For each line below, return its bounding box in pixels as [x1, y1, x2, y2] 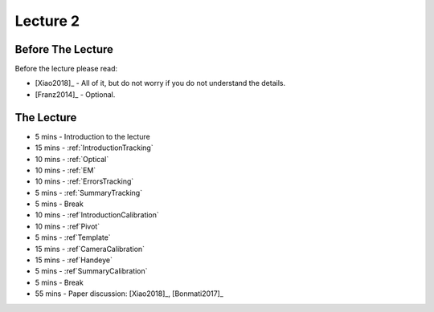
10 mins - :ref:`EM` [35, 165, 96, 175]
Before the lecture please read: [14, 64, 118, 74]
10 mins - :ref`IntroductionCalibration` [35, 210, 160, 220]
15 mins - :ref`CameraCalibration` [35, 244, 145, 253]
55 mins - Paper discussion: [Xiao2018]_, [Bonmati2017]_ [35, 289, 224, 298]
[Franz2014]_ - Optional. [35, 89, 116, 99]
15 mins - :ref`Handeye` [35, 255, 113, 265]
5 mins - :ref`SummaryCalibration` [35, 266, 148, 276]
